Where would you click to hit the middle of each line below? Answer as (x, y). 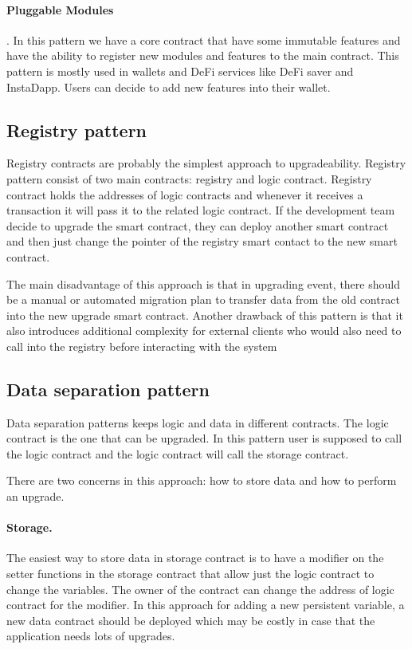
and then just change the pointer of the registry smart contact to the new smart (202, 241)
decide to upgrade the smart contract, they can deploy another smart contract (198, 225)
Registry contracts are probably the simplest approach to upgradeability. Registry (206, 163)
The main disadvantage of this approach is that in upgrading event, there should (203, 283)
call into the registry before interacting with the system (142, 346)
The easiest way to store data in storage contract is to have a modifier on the (195, 558)
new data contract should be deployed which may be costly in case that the (191, 620)
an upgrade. (35, 496)
